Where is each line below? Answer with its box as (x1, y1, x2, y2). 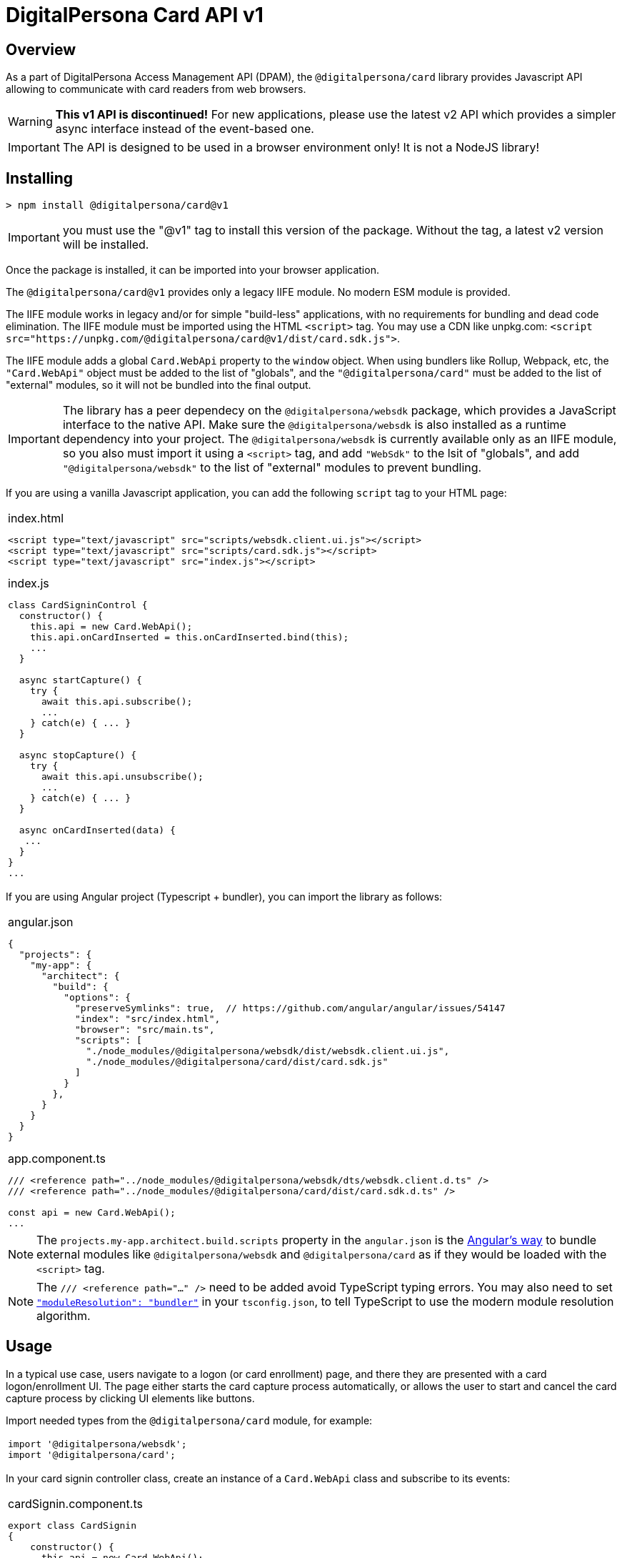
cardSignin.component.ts (8, 1496, 143, 1511)
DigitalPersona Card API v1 (6, 3, 264, 27)
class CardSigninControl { (8, 600, 148, 611)
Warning (8, 114, 53, 129)
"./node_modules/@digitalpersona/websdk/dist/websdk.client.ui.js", (86, 1046, 450, 1057)
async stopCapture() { (19, 750, 137, 761)
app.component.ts (8, 1151, 106, 1166)
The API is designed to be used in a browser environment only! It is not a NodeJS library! (62, 140, 539, 155)
